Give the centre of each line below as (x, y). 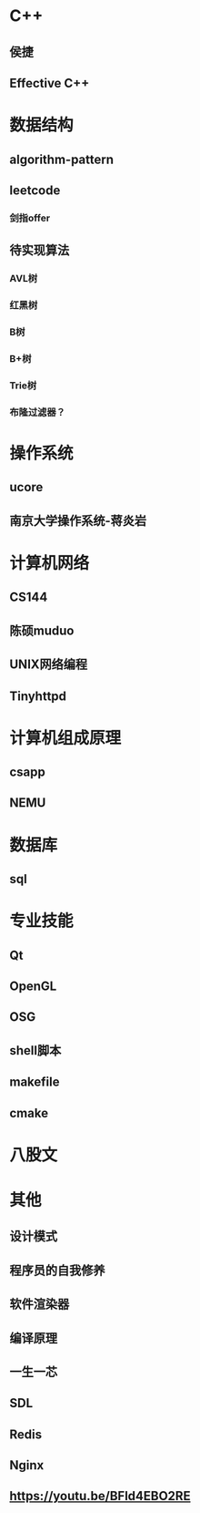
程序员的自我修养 (57, 1270)
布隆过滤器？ (38, 412)
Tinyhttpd (38, 696)
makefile (35, 1082)
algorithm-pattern (62, 159)
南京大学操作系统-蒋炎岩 (78, 520)
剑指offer (30, 218)
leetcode (35, 190)
